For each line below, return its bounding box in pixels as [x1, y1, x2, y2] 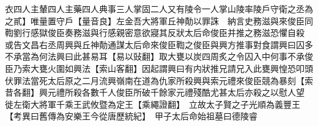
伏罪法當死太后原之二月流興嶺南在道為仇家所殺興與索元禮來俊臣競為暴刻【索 [5, 74, 313, 86]
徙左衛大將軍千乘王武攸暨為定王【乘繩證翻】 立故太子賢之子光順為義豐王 [5, 97, 300, 110]
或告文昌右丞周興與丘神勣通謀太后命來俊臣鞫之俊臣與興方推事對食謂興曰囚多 [5, 38, 313, 51]
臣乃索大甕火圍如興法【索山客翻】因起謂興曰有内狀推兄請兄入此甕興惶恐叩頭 [5, 61, 313, 74]
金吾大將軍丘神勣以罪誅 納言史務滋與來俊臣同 [124, 14, 313, 27]
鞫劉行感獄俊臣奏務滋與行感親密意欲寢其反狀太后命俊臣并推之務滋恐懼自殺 [5, 26, 305, 39]
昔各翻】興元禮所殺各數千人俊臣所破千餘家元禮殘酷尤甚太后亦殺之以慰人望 [5, 86, 305, 99]
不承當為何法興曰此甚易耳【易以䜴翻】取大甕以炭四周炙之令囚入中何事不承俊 [5, 50, 313, 63]
